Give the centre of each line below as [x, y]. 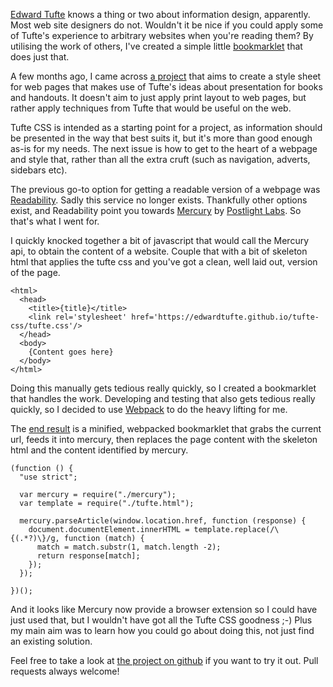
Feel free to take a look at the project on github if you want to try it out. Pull [164, 660]
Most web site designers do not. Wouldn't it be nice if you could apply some [167, 25]
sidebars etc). [39, 170]
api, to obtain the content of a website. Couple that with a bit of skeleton [159, 251]
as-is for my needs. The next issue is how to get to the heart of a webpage [164, 148]
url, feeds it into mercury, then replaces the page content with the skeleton [164, 439]
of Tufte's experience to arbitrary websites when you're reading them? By [162, 35]
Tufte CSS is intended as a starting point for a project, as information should [166, 127]
